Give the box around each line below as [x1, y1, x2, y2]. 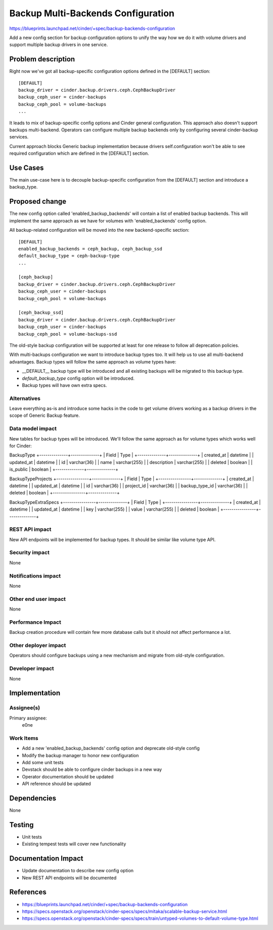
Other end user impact [9, 595, 66, 602]
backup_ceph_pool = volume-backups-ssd [18, 331, 117, 337]
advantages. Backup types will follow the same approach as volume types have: [9, 359, 176, 365]
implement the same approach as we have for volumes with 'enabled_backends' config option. [9, 218, 207, 224]
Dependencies [9, 794, 57, 802]
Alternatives [9, 395, 40, 402]
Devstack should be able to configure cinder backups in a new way [22, 766, 162, 773]
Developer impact [9, 665, 54, 672]
